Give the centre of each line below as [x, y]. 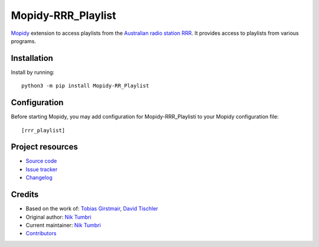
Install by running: [33, 72]
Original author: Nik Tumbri [58, 217]
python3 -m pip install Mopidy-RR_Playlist [85, 86]
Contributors [41, 233]
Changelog [39, 178]
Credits [25, 195]
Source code [41, 161]
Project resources [44, 147]
